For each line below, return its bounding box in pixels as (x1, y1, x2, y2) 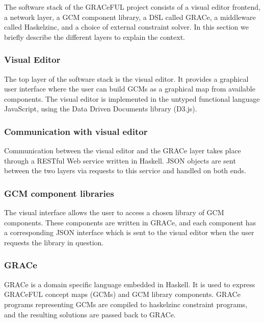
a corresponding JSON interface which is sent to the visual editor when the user (4, 227, 254, 238)
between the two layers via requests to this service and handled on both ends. (4, 165, 246, 176)
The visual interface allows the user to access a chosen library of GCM (4, 207, 224, 218)
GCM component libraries (4, 187, 114, 199)
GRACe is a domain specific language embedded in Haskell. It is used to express (4, 279, 255, 289)
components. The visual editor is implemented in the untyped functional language (4, 93, 260, 104)
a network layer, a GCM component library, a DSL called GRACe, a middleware (4, 11, 256, 22)
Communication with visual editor (4, 125, 148, 137)
